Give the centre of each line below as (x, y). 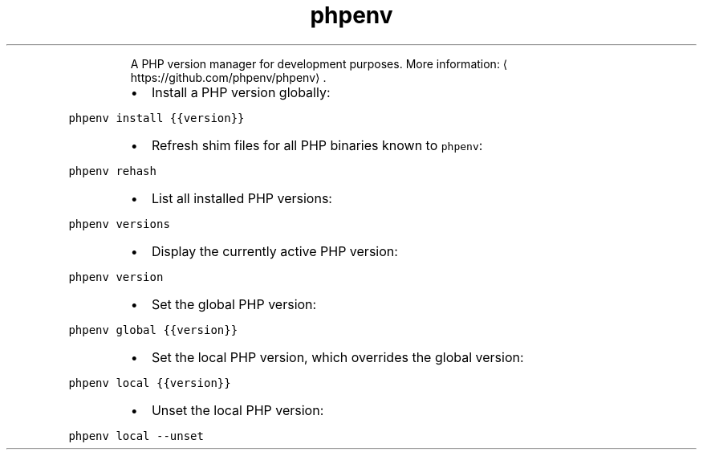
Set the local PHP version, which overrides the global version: (337, 357)
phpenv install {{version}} (156, 118)
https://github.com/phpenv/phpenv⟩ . (228, 77)
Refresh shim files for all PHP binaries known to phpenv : (317, 145)
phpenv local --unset (136, 436)
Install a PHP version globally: (241, 92)
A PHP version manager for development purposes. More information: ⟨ (319, 63)
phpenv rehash (112, 171)
